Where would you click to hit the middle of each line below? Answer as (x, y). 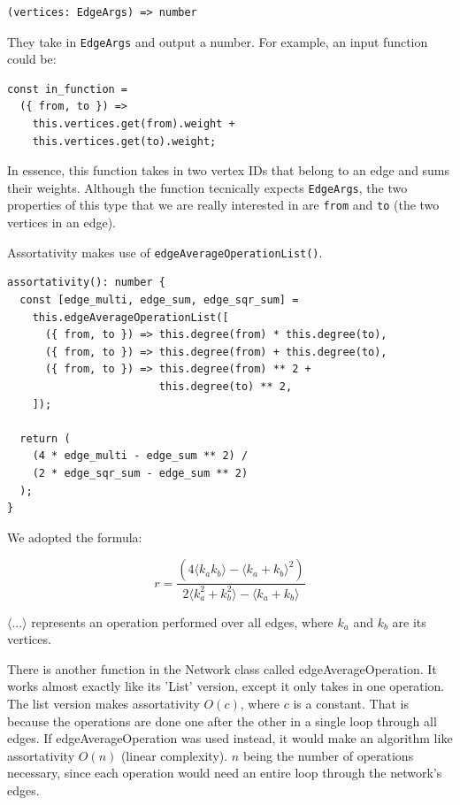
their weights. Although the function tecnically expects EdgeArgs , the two (207, 187)
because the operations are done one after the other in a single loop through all (222, 721)
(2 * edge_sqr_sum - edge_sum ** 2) (140, 473)
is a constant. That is (351, 704)
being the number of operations (328, 755)
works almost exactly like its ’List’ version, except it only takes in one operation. (226, 686)
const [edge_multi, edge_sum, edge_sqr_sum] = (159, 299)
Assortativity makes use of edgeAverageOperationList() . (165, 252)
